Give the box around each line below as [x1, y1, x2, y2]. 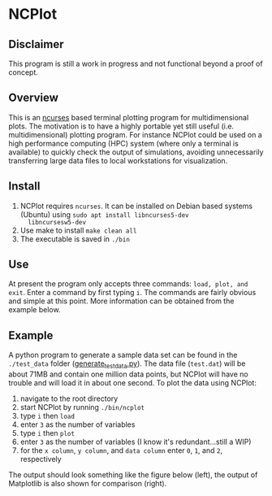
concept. [8, 67, 39, 77]
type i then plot [19, 429, 76, 438]
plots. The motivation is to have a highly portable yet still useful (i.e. [8, 121, 234, 131]
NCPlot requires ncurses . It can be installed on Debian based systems [19, 201, 253, 211]
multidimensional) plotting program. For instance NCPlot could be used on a [8, 129, 262, 139]
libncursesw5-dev [28, 218, 87, 226]
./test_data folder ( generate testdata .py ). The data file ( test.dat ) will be [8, 359, 246, 371]
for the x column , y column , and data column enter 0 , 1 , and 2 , [19, 446, 223, 455]
